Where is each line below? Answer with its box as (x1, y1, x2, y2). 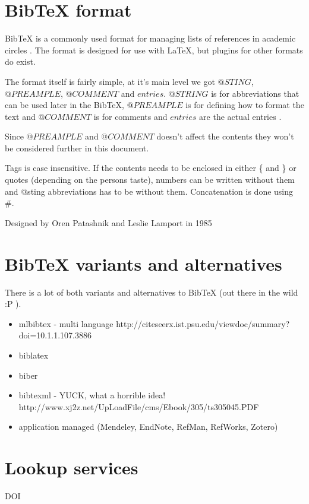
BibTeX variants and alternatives (5, 251, 282, 275)
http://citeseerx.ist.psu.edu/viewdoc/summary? (116, 317, 290, 329)
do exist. (5, 55, 36, 68)
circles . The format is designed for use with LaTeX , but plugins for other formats (5, 43, 303, 56)
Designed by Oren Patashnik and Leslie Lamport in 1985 (5, 216, 212, 229)
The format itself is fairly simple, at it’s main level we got (5, 75, 215, 87)
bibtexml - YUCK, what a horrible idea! (18, 389, 166, 401)
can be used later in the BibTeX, (5, 99, 124, 111)
